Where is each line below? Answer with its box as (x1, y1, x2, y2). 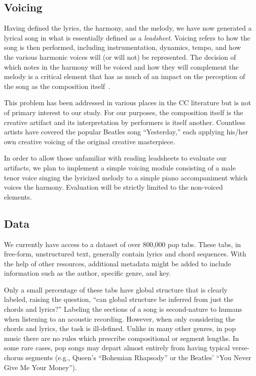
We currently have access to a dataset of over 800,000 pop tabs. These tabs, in (4, 239, 241, 249)
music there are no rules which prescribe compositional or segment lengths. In (4, 333, 239, 343)
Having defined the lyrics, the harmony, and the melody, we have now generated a (4, 23, 252, 33)
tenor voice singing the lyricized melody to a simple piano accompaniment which (4, 172, 248, 182)
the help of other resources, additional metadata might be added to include (4, 258, 231, 268)
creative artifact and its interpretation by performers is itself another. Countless (4, 117, 246, 127)
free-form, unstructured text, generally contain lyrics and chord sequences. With (4, 249, 246, 259)
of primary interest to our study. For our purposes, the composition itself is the (4, 107, 243, 117)
